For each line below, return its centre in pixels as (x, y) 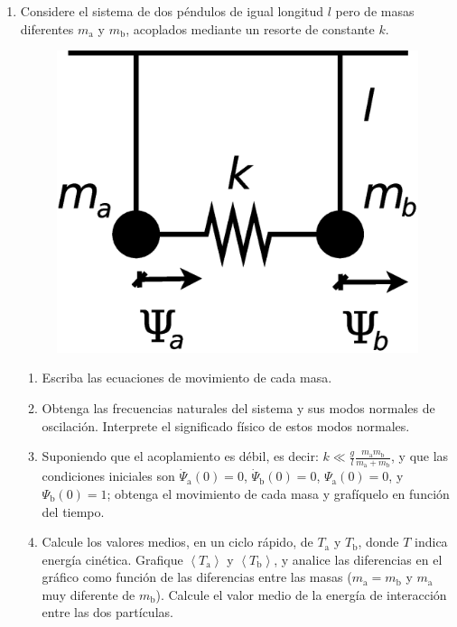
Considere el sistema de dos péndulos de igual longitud (172, 11)
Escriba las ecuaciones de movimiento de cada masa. (187, 378)
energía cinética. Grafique (112, 559)
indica (431, 542)
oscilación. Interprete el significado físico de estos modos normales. (226, 425)
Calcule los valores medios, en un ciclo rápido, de (177, 542)
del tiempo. (73, 511)
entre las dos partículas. (107, 612)
